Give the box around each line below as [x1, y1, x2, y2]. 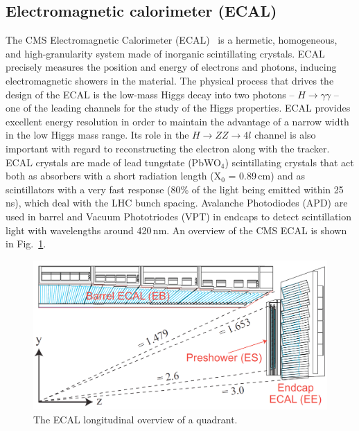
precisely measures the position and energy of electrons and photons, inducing [6, 60, 337, 74]
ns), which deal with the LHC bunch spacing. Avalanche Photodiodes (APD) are [6, 195, 348, 210]
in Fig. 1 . [6, 236, 46, 251]
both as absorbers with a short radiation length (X [6, 168, 222, 183]
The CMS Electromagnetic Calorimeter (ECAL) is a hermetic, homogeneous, [6, 33, 338, 47]
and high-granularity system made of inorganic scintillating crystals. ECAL [6, 46, 325, 60]
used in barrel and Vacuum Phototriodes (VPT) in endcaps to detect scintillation [6, 209, 352, 223]
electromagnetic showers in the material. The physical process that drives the [6, 73, 334, 87]
